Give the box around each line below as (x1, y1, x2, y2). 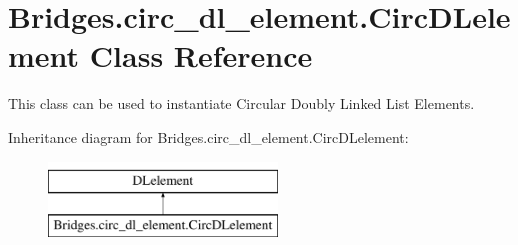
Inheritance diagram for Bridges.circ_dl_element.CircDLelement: (8, 126, 409, 147)
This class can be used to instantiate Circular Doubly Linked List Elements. (8, 93, 475, 114)
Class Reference (89, 35, 313, 76)
